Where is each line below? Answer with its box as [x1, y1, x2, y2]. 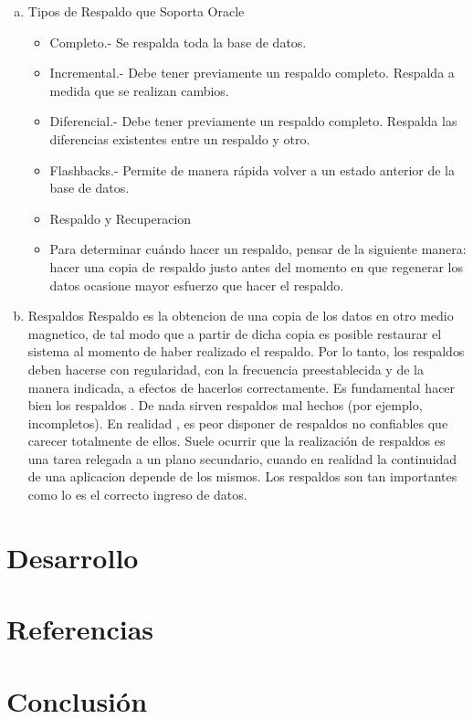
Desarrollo [6, 538, 139, 576]
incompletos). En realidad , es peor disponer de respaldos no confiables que [27, 413, 448, 432]
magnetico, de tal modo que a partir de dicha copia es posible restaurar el [27, 323, 442, 343]
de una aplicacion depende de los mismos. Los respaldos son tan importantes [27, 467, 457, 486]
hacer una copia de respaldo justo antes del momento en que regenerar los [49, 257, 463, 276]
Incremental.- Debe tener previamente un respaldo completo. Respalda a [49, 63, 455, 82]
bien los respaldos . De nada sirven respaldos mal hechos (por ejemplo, [27, 396, 423, 415]
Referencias [6, 610, 154, 648]
